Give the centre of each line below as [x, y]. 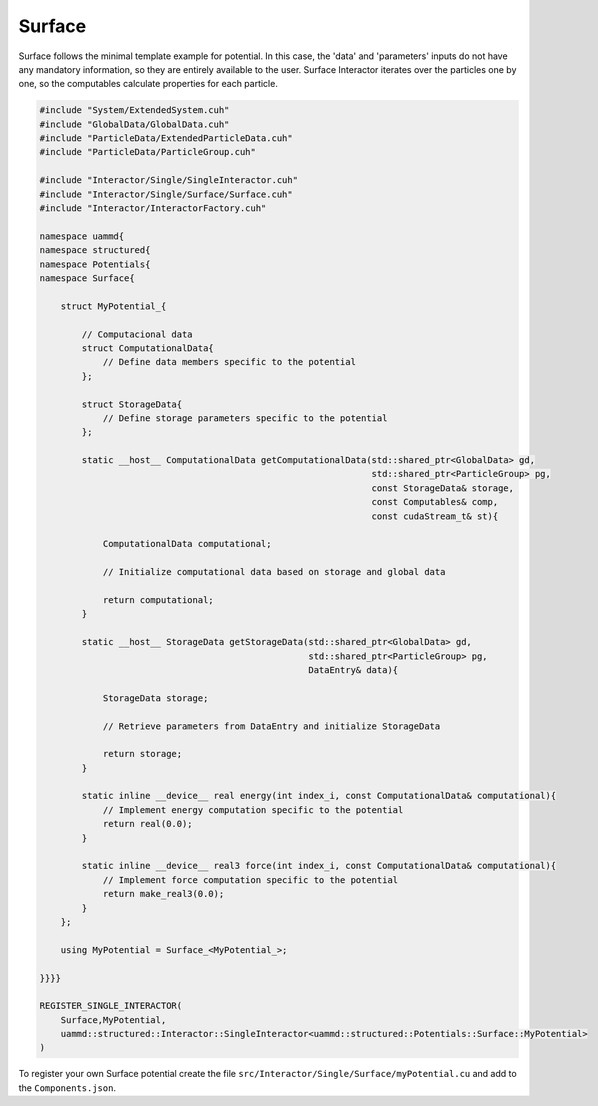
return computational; [158, 599]
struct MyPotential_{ [113, 306]
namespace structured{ [95, 250]
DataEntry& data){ [353, 669]
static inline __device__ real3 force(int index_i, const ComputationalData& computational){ [319, 866]
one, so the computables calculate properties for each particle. [148, 84]
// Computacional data [137, 334]
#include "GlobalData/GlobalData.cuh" [134, 124]
